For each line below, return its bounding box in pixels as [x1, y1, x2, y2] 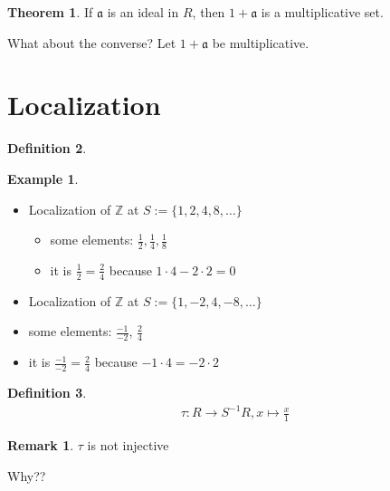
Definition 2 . [7, 139, 87, 158]
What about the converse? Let [7, 33, 176, 52]
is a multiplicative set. [261, 3, 384, 21]
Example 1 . [7, 168, 79, 188]
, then [192, 3, 225, 21]
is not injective [87, 435, 169, 454]
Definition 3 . [7, 383, 87, 401]
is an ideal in [107, 3, 179, 21]
